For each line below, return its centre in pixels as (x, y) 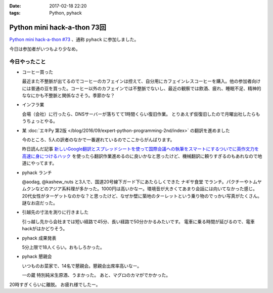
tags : (15, 13)
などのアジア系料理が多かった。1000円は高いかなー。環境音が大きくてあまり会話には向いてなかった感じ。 (146, 189)
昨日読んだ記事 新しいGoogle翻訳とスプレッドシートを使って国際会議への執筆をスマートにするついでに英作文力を (141, 149)
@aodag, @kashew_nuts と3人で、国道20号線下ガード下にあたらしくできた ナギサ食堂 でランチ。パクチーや (135, 182)
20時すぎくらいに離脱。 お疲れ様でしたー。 (55, 284)
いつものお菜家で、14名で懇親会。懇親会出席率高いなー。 (82, 266)
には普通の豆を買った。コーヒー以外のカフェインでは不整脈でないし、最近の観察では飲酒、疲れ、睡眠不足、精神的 (142, 88)
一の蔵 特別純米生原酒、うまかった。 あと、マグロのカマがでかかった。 (96, 275)
